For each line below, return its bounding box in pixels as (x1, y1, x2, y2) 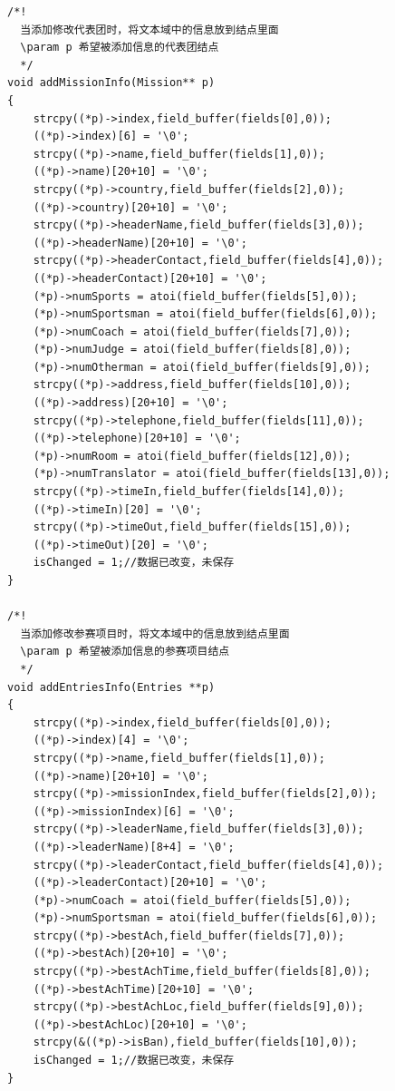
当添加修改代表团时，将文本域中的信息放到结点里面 (20, 23, 279, 36)
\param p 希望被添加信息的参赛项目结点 (20, 645, 230, 658)
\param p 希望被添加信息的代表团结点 (20, 41, 219, 54)
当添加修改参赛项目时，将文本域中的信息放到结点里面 (20, 627, 290, 640)
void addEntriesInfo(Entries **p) (7, 680, 216, 694)
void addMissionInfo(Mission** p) (7, 76, 216, 90)
